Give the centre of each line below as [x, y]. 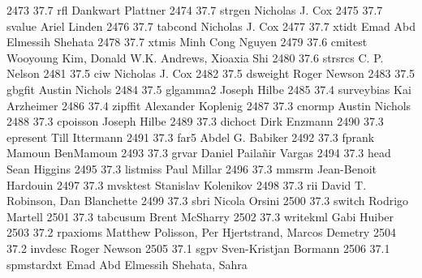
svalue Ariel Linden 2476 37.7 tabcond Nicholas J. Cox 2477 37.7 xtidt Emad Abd [211, 26]
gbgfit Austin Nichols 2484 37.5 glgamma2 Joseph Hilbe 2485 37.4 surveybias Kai [209, 89]
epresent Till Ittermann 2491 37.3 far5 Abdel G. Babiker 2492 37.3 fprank [191, 137]
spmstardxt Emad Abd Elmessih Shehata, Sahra [127, 264]
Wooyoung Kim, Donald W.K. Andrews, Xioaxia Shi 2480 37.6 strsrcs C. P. [195, 57]
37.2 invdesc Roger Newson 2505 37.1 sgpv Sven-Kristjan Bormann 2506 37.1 [198, 248]
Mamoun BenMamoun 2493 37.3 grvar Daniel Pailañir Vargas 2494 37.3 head [199, 153]
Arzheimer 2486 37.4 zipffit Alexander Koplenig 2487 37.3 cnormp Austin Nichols [209, 105]
